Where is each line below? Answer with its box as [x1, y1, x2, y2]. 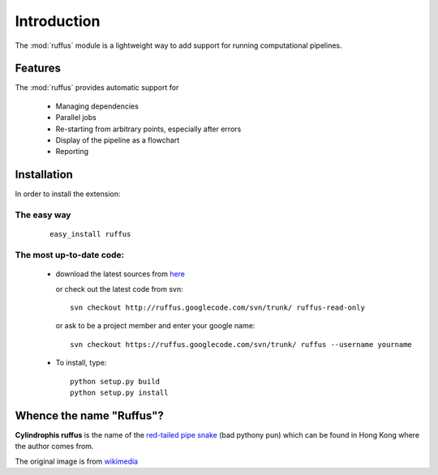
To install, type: [55, 357, 107, 368]
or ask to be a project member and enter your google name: [55, 321, 255, 331]
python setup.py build [70, 377, 161, 386]
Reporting [55, 147, 89, 156]
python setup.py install [70, 387, 169, 397]
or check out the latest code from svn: [55, 284, 184, 293]
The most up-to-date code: [15, 250, 125, 261]
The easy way [15, 209, 71, 220]
